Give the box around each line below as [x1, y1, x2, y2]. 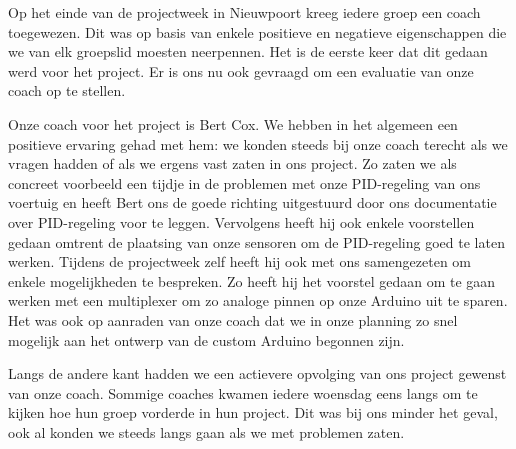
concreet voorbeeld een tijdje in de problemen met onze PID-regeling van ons [8, 172, 481, 193]
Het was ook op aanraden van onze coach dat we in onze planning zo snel [8, 309, 458, 330]
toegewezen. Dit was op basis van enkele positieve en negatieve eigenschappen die [8, 21, 507, 42]
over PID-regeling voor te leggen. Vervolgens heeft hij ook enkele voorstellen [8, 211, 475, 232]
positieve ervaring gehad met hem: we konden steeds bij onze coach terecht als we [8, 133, 508, 154]
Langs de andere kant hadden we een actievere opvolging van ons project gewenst [8, 363, 507, 384]
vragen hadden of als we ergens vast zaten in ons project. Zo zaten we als [8, 153, 457, 174]
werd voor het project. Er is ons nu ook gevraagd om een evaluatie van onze [8, 60, 474, 81]
